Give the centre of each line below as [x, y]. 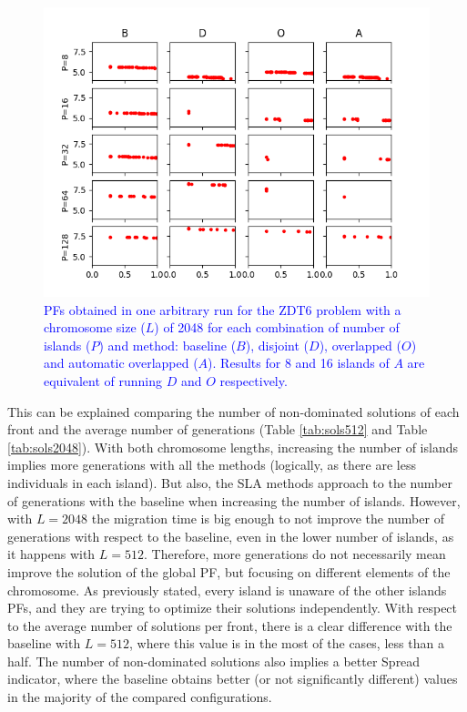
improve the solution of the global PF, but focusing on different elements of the [229, 571]
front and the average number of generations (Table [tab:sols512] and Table [218, 429]
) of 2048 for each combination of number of [277, 327]
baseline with [44, 643]
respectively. [254, 380]
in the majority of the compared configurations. [140, 697]
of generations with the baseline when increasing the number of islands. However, [234, 500]
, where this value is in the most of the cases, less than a [287, 643]
